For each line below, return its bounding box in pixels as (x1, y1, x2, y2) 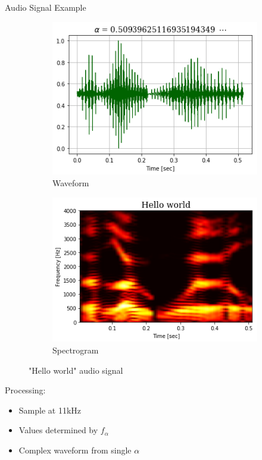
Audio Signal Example (5, 1, 86, 13)
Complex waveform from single (18, 444, 132, 456)
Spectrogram (52, 344, 99, 356)
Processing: (5, 384, 46, 396)
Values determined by (18, 424, 98, 436)
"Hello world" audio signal (29, 364, 123, 376)
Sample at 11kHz (18, 403, 82, 416)
